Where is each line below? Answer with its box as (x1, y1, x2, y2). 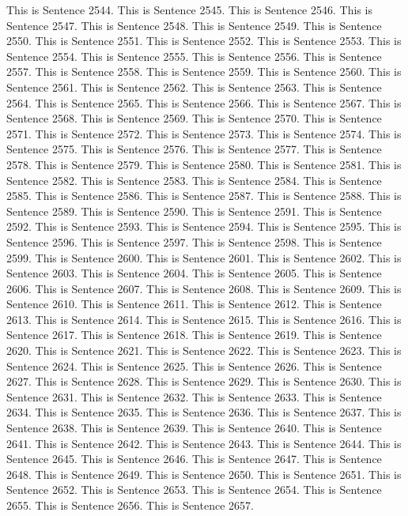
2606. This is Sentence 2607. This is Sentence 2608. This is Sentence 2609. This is (6, 280, 402, 296)
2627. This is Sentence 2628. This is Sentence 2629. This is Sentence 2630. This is (6, 373, 402, 390)
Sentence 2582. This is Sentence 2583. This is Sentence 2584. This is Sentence (6, 171, 382, 188)
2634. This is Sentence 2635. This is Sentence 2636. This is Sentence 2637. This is (6, 404, 402, 420)
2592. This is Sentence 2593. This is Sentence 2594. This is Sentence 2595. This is (6, 218, 402, 235)
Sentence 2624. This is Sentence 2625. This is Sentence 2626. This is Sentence (6, 357, 382, 374)
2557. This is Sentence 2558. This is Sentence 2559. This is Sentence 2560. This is (6, 63, 402, 80)
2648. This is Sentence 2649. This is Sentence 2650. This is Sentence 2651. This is (6, 465, 402, 482)
